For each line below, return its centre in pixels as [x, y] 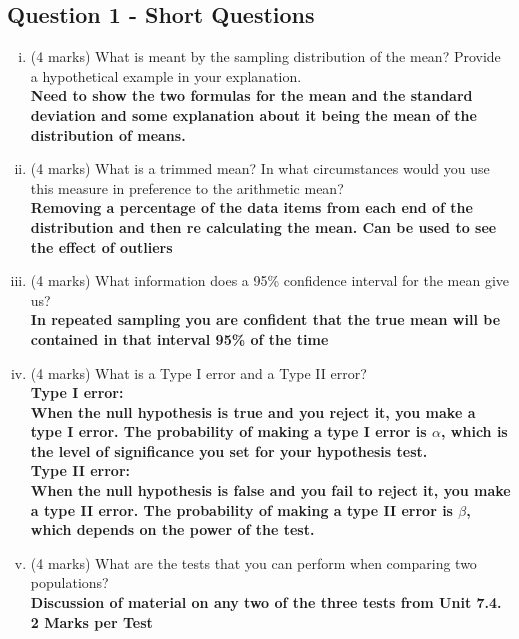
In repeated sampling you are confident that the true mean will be [265, 319]
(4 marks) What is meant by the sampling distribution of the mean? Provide [265, 56]
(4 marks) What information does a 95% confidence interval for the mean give [270, 280]
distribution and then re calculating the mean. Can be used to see [263, 226]
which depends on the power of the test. [172, 529]
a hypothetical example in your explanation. [166, 75]
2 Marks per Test [91, 621]
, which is [474, 431]
